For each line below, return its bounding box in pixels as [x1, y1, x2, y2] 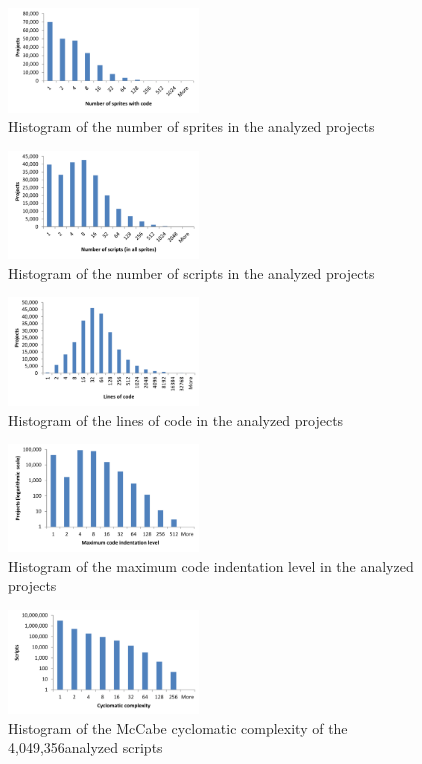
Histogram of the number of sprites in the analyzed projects [8, 116, 375, 137]
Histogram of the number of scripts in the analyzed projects [8, 262, 375, 283]
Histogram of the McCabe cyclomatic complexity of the [8, 717, 348, 738]
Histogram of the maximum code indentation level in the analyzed [8, 555, 414, 576]
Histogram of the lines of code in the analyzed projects [8, 409, 344, 430]
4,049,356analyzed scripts [8, 737, 163, 758]
